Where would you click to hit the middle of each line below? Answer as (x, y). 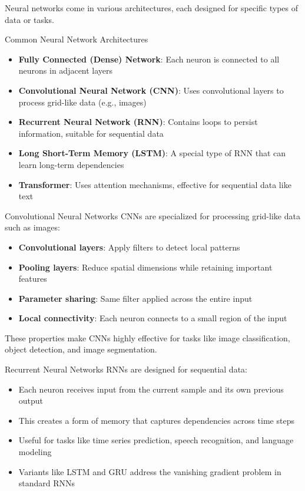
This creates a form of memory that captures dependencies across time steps (156, 420)
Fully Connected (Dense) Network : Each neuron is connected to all (149, 59)
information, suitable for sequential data (91, 133)
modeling (35, 452)
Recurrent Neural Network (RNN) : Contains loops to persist (138, 122)
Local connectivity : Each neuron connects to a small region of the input (153, 318)
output (31, 401)
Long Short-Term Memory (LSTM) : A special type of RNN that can (152, 153)
